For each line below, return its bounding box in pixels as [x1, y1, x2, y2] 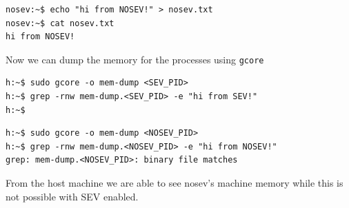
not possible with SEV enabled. [6, 189, 139, 203]
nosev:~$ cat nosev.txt [6, 18, 114, 28]
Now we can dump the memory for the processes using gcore [6, 52, 264, 66]
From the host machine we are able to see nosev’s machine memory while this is [6, 176, 343, 189]
